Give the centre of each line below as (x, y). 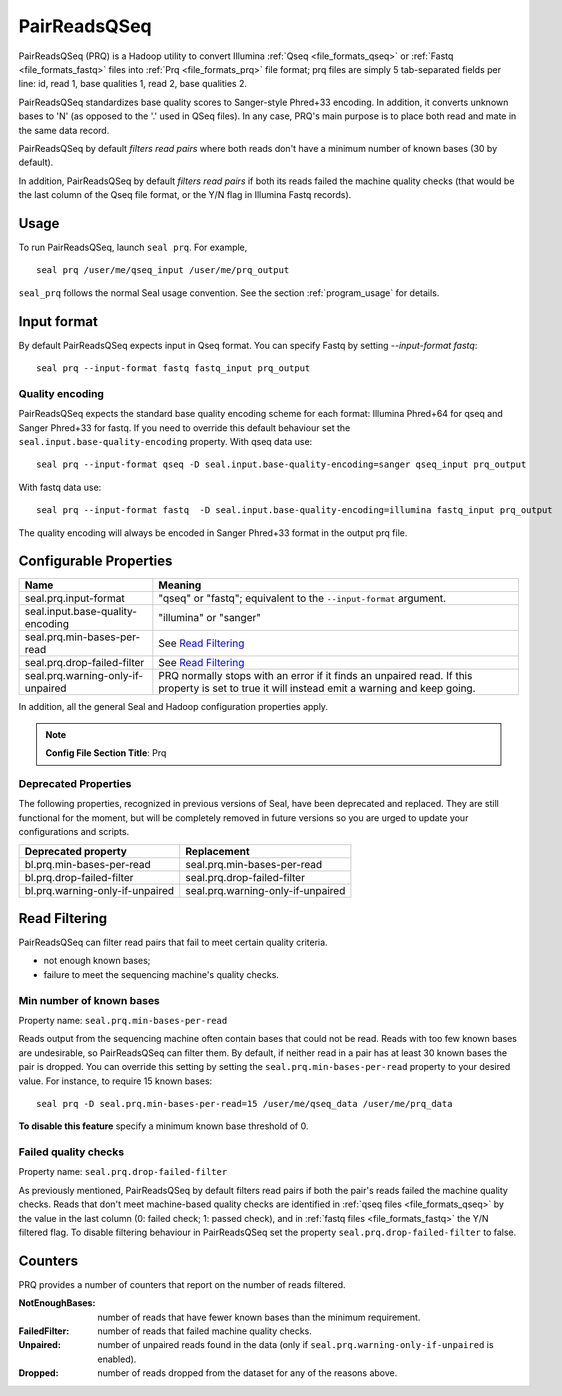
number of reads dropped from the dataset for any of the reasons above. (247, 1373)
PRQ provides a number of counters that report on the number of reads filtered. (182, 1284)
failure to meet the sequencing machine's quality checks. (161, 974)
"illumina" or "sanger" (210, 618)
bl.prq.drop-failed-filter (79, 877)
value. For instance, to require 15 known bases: (115, 1081)
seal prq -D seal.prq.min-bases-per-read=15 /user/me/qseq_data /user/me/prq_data (244, 1103)
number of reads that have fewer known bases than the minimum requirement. (259, 1317)
